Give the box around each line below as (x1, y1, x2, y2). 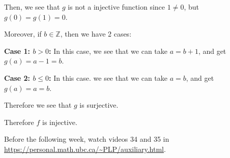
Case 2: (4, 72, 31, 83)
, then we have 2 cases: (60, 28, 132, 39)
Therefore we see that (4, 100, 72, 110)
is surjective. (79, 100, 119, 110)
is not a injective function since (68, 2, 165, 12)
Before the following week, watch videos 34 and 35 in (4, 134, 169, 144)
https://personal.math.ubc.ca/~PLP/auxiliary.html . (4, 143, 166, 154)
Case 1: (4, 45, 31, 56)
